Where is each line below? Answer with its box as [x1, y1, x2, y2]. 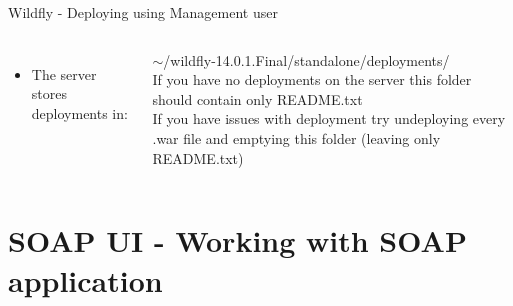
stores [31, 83, 67, 104]
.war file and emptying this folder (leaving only [152, 127, 441, 148]
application [8, 259, 163, 300]
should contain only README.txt [152, 88, 363, 109]
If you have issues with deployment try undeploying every [152, 108, 506, 129]
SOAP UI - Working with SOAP [8, 220, 467, 261]
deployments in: [31, 102, 128, 123]
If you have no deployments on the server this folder [152, 69, 472, 90]
